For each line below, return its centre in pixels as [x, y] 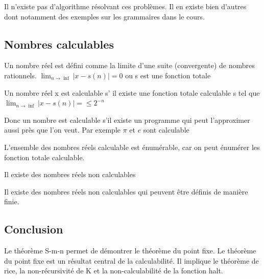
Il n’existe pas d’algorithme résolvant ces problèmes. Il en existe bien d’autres [125, 6]
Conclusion [34, 229]
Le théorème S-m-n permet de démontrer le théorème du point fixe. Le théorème [130, 251]
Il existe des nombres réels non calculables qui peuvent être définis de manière [126, 191]
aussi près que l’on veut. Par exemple [62, 130]
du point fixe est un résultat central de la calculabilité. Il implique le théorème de [131, 260]
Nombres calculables [59, 44]
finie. [12, 201]
